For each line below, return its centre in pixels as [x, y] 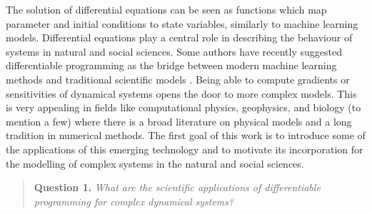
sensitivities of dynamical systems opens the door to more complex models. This [181, 93]
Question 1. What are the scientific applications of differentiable [177, 187]
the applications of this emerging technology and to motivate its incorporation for [185, 149]
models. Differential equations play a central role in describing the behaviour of [179, 37]
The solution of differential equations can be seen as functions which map [166, 9]
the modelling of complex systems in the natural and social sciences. [155, 163]
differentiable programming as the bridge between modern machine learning [171, 65]
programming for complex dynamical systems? [134, 201]
